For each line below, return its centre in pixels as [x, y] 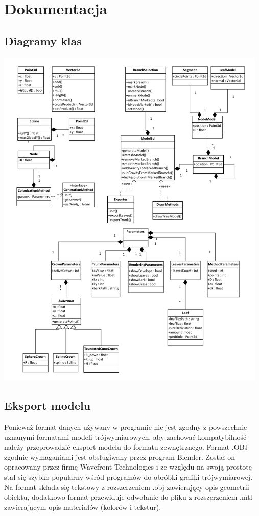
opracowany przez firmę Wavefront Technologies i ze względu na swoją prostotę [128, 467]
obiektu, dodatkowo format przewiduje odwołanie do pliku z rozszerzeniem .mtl [128, 497]
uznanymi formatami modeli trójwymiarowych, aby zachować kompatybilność [125, 437]
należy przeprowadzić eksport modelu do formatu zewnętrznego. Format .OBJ [126, 447]
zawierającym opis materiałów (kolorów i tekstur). [83, 507]
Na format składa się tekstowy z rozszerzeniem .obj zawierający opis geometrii [127, 487]
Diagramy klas [43, 41]
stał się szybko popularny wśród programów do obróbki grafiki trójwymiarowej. [128, 476]
